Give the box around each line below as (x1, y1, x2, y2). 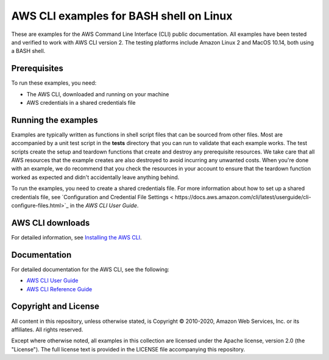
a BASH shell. (11, 48, 46, 55)
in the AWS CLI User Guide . (69, 202, 139, 210)
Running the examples (11, 115, 99, 125)
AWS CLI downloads (11, 217, 90, 228)
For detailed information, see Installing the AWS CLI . (11, 233, 143, 241)
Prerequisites (11, 63, 63, 74)
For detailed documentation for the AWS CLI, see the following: (11, 266, 170, 273)
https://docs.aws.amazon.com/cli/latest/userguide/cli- (174, 193, 311, 200)
